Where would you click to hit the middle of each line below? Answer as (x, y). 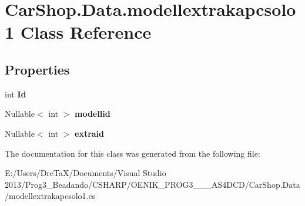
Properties (37, 69)
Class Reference (86, 32)
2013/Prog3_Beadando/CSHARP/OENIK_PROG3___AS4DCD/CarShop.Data (152, 184)
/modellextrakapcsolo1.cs (50, 196)
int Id (16, 94)
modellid (93, 114)
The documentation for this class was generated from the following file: (133, 153)
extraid (90, 133)
